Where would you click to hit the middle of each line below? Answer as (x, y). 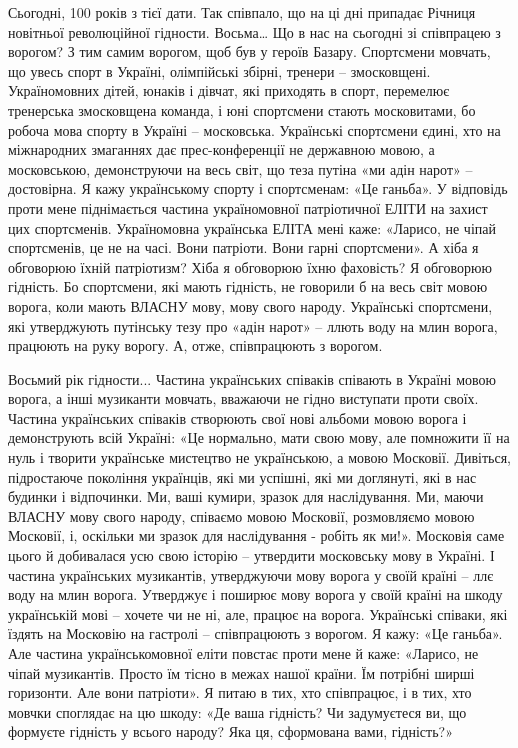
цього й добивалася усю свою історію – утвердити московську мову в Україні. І (251, 555)
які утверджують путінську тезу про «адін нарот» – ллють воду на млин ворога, (253, 325)
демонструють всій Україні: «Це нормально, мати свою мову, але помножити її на (259, 437)
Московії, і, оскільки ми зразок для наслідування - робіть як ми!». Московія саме (256, 535)
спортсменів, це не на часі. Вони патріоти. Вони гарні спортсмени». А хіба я (243, 247)
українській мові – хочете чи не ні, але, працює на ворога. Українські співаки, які (258, 613)
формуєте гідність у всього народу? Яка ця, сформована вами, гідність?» (230, 731)
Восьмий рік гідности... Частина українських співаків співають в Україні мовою (252, 378)
